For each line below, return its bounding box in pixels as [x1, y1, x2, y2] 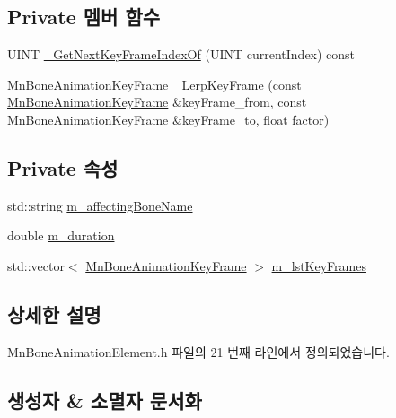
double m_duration [7, 226, 115, 245]
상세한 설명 [7, 300, 101, 327]
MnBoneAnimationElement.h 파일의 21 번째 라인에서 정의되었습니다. [7, 342, 390, 361]
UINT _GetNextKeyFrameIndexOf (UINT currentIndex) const [7, 45, 356, 64]
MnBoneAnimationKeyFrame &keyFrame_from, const [7, 92, 307, 111]
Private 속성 [7, 153, 119, 181]
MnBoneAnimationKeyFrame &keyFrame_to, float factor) [7, 109, 330, 128]
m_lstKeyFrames [271, 256, 366, 274]
